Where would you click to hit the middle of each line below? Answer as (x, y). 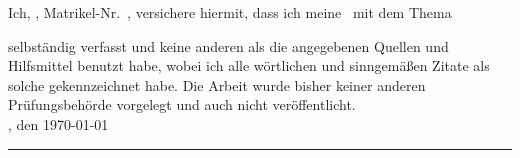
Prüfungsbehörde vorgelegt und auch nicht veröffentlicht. (182, 104)
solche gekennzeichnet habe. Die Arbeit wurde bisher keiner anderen (217, 84)
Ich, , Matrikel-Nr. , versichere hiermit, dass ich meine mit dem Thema (230, 12)
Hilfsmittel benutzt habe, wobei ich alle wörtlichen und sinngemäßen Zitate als (249, 65)
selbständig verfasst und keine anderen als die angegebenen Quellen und (228, 45)
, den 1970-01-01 (58, 123)
